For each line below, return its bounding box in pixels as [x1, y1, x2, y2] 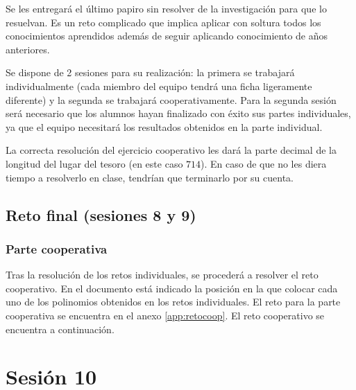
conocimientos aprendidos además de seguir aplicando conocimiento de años [6, 28, 328, 43]
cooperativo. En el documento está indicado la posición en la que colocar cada [6, 281, 338, 295]
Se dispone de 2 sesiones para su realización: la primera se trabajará [6, 65, 295, 80]
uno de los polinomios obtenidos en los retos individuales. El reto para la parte [6, 294, 341, 309]
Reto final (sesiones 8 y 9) [6, 204, 196, 225]
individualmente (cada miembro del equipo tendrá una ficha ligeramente [6, 78, 312, 93]
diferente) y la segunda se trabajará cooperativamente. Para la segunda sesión [6, 92, 337, 107]
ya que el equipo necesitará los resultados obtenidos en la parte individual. [6, 119, 323, 134]
